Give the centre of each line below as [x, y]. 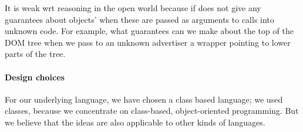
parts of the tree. [35, 54]
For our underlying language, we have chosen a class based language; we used [144, 99]
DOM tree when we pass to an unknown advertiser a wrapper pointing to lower [148, 42]
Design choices [35, 77]
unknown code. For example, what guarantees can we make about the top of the [149, 31]
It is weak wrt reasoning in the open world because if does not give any [133, 8]
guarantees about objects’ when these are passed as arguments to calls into [139, 19]
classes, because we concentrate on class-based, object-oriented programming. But [152, 111]
